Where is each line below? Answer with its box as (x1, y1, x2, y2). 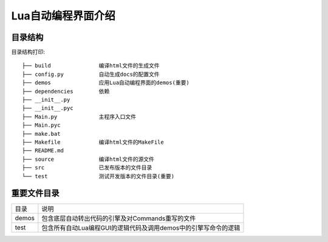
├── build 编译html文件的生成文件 (22, 62, 160, 69)
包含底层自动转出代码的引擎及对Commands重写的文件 (41, 214, 196, 223)
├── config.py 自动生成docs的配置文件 (22, 70, 160, 78)
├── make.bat (22, 130, 61, 137)
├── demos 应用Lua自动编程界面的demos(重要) (22, 79, 190, 86)
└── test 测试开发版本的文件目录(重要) (22, 173, 175, 180)
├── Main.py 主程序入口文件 (22, 113, 137, 120)
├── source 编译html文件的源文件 (22, 155, 155, 163)
